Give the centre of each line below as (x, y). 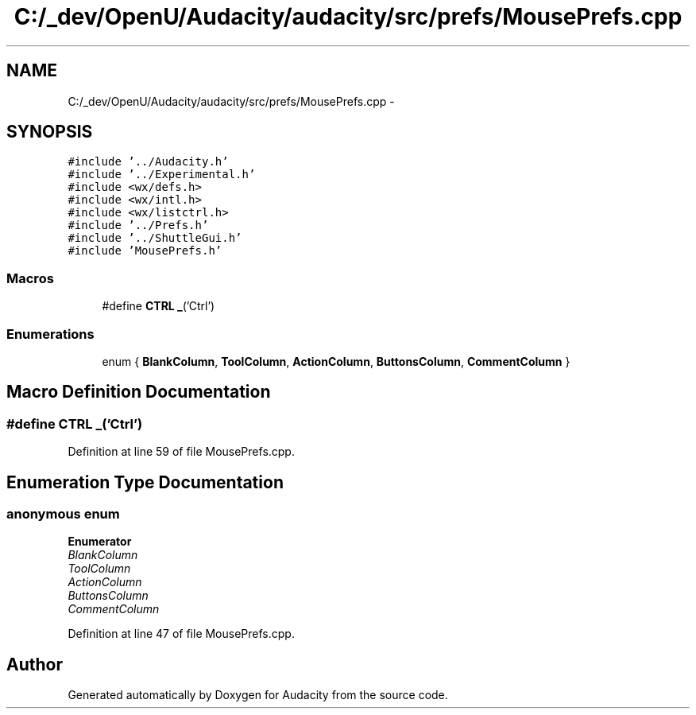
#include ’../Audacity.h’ (148, 162)
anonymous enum (63, 514)
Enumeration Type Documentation (145, 482)
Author (35, 664)
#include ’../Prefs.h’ (138, 225)
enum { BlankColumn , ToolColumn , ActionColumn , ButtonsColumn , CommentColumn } (336, 361)
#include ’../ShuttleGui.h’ (155, 238)
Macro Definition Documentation (139, 392)
